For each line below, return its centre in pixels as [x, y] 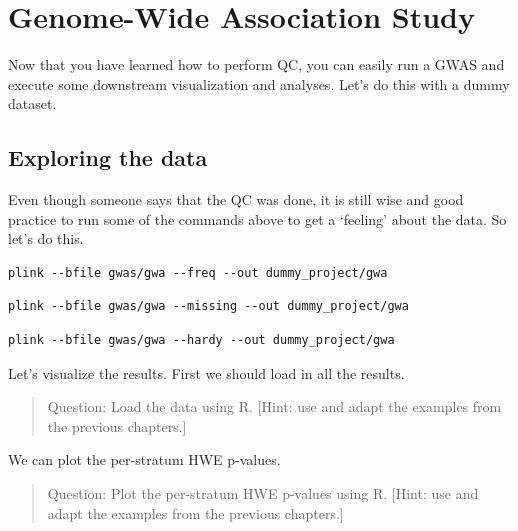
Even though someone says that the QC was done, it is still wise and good [236, 199]
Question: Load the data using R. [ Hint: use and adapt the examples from [274, 406]
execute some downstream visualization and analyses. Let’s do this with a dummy [259, 83]
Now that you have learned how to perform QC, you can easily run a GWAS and [256, 64]
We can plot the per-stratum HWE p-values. [144, 459]
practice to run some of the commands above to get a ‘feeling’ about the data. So [257, 218]
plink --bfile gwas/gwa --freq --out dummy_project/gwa [198, 272]
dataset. [32, 103]
